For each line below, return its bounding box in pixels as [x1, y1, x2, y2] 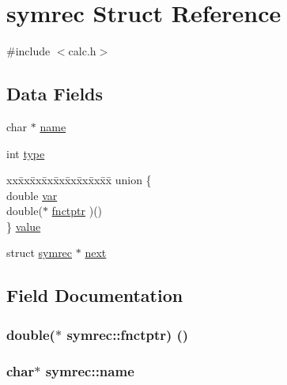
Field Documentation [6, 283, 183, 308]
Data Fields [6, 81, 104, 106]
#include [6, 43, 51, 59]
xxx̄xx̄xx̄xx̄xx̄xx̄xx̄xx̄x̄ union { [6, 172, 152, 188]
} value [6, 217, 41, 234]
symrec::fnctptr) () [66, 324, 189, 344]
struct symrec [6, 244, 73, 261]
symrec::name [45, 360, 134, 380]
